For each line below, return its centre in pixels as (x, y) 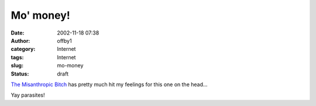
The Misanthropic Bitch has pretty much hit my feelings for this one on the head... (109, 84)
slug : (17, 66)
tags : (17, 57)
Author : (20, 40)
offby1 (65, 40)
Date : (18, 33)
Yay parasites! (28, 95)
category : (23, 49)
